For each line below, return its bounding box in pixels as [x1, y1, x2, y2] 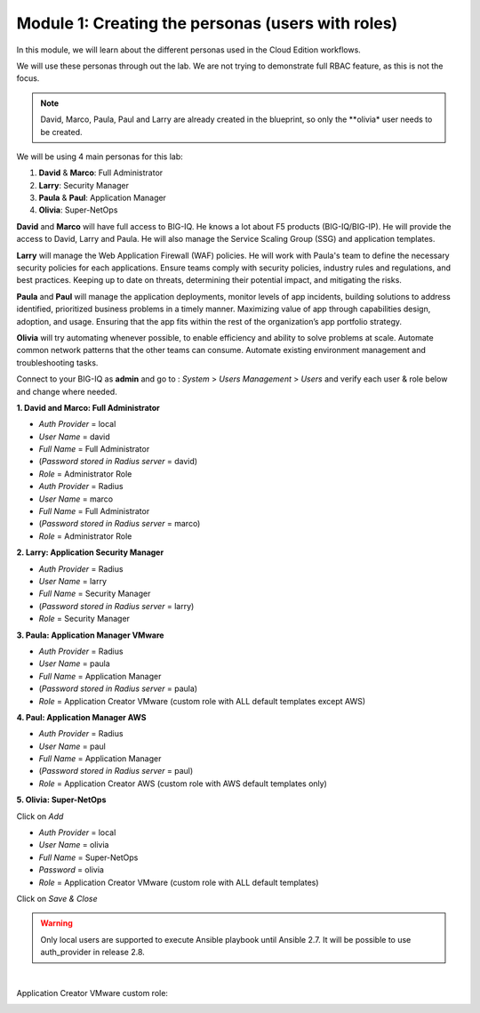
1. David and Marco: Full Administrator [16, 402, 160, 413]
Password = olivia [38, 864, 104, 875]
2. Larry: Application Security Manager [16, 547, 164, 558]
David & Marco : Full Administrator [38, 167, 164, 178]
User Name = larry [38, 576, 107, 586]
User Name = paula [38, 658, 110, 669]
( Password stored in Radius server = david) [38, 456, 198, 467]
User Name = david [38, 431, 110, 442]
